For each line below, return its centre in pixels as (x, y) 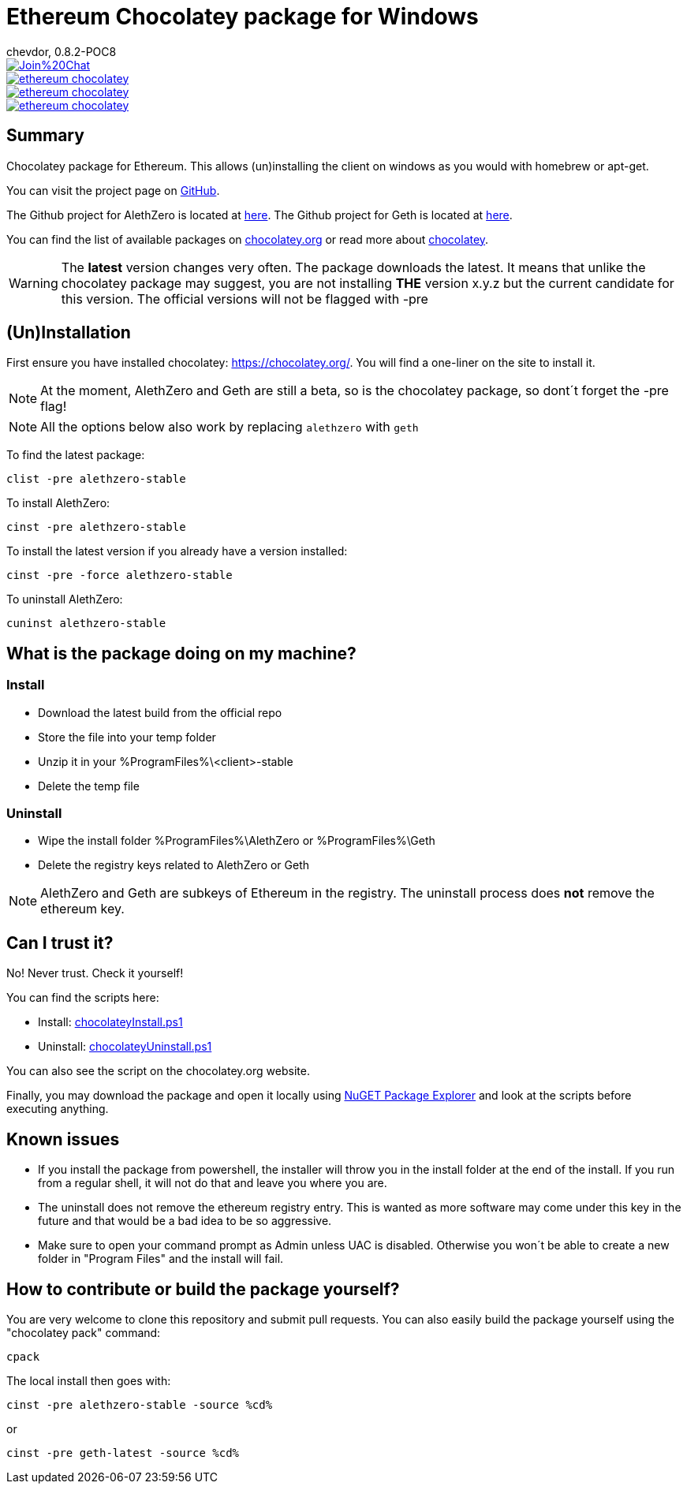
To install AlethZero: (58, 503)
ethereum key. (82, 909)
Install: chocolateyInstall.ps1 (110, 1022)
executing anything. (58, 1109)
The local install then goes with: (89, 1380)
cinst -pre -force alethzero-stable (119, 575)
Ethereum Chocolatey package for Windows (243, 17)
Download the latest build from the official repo (160, 712)
